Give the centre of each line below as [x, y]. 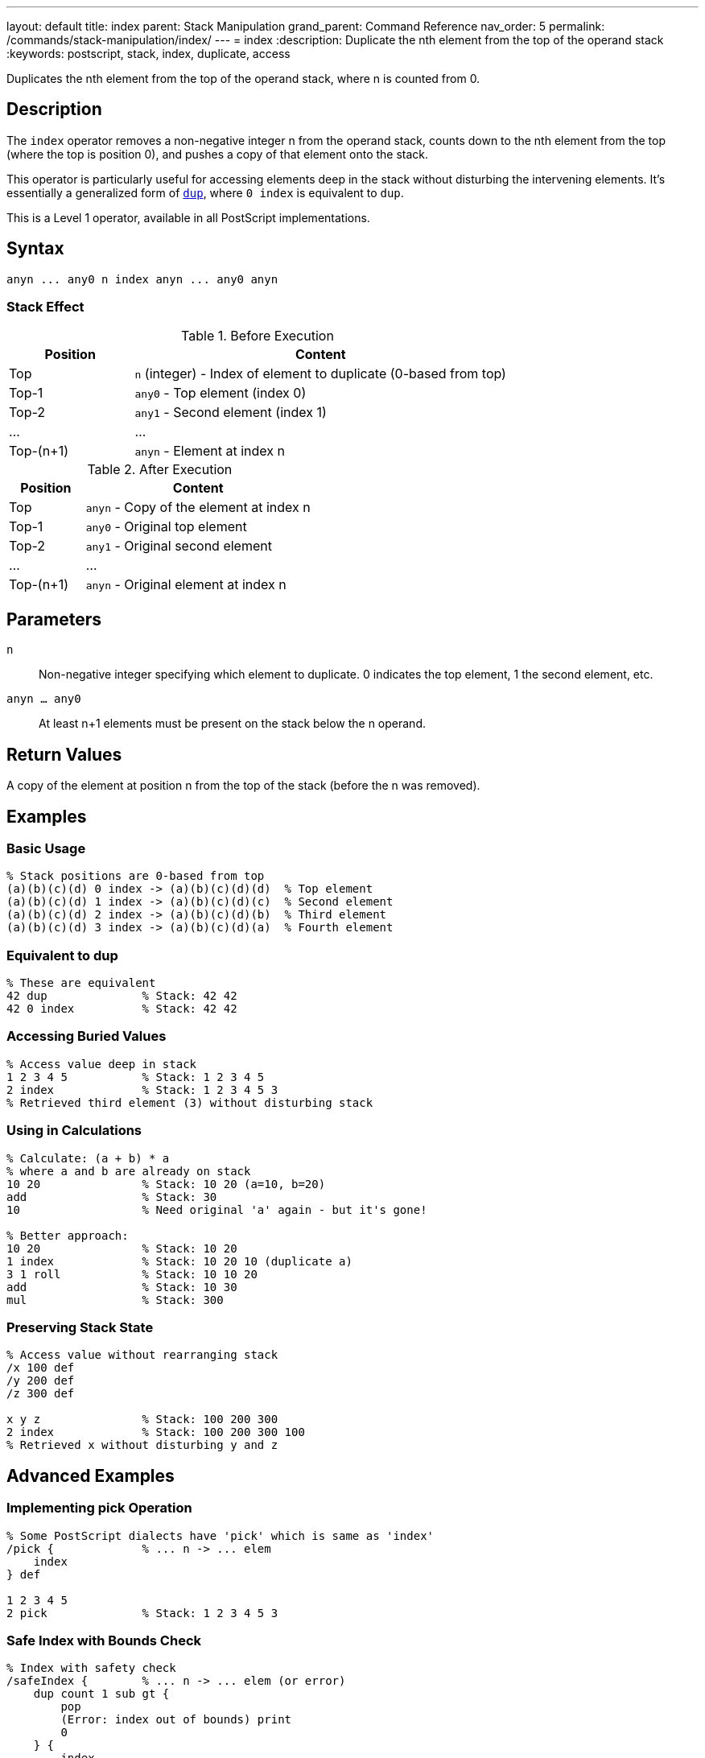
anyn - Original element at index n [186, 585]
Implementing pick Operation [99, 1508]
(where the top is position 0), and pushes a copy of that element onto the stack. [218, 154]
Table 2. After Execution [160, 470]
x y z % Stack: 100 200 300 [142, 1420]
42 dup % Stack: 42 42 [122, 996]
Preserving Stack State [80, 1327]
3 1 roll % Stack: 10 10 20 [132, 1274]
